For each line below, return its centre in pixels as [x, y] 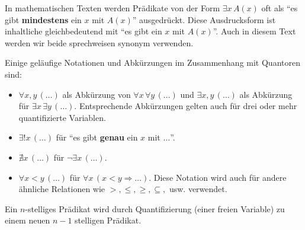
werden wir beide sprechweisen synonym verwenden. [99, 42]
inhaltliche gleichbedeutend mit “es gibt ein [84, 31]
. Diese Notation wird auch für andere [218, 177]
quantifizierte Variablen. [62, 117]
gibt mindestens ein [43, 19]
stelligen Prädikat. [108, 220]
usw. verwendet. [198, 189]
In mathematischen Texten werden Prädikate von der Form [113, 8]
